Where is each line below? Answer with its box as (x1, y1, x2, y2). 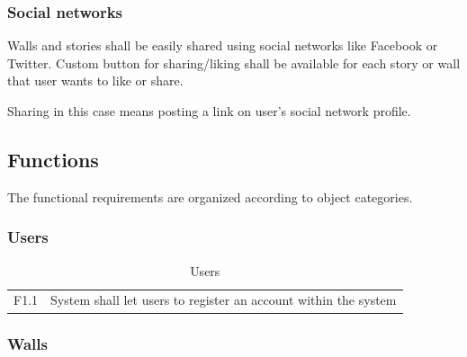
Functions (7, 145, 99, 173)
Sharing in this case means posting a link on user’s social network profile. (7, 102, 411, 120)
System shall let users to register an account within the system (50, 290, 397, 309)
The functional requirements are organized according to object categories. (7, 187, 413, 206)
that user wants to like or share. (7, 71, 184, 90)
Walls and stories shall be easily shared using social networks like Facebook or (7, 36, 438, 55)
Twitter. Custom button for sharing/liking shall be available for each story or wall (7, 53, 461, 72)
